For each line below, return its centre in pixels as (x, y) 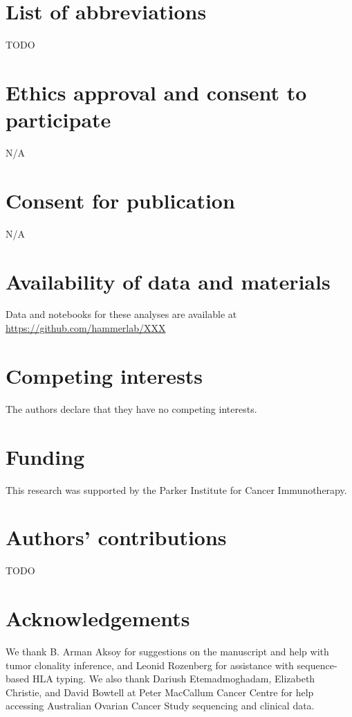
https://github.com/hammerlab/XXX (86, 328)
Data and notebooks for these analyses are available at (121, 314)
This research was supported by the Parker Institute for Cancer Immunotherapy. (176, 489)
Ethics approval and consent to (156, 92)
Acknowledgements (98, 618)
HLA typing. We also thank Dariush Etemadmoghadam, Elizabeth (174, 679)
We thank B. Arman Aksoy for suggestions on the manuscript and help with (167, 651)
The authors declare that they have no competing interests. (131, 408)
